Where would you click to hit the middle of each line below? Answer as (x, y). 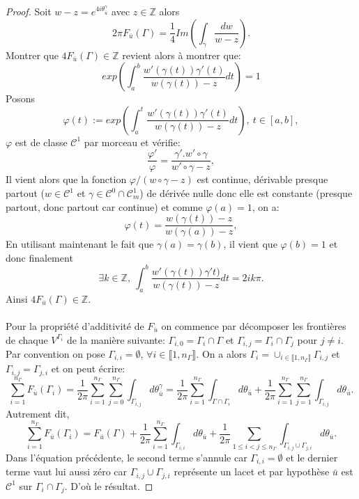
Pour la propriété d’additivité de (75, 325)
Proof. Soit (29, 11)
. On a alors (221, 354)
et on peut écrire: (88, 369)
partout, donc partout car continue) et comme (104, 206)
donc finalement (39, 257)
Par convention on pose (55, 354)
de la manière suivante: (116, 339)
